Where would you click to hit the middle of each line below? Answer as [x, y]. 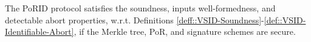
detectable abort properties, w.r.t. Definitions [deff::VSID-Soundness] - [135, 19]
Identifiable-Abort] [39, 31]
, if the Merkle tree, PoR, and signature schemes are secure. [185, 31]
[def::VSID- [285, 19]
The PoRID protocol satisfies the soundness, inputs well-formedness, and [140, 8]
